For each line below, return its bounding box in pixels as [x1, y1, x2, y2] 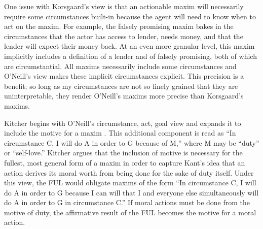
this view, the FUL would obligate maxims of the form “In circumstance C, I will [4, 177, 256, 188]
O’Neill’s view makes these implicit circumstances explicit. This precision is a [4, 71, 244, 81]
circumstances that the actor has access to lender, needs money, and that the [4, 30, 243, 41]
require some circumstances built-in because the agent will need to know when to [4, 11, 256, 21]
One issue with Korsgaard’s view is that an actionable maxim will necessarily [4, 1, 244, 11]
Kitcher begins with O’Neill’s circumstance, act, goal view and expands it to [4, 117, 241, 128]
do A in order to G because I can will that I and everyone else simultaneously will [4, 187, 259, 198]
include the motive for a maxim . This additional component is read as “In [4, 127, 236, 138]
